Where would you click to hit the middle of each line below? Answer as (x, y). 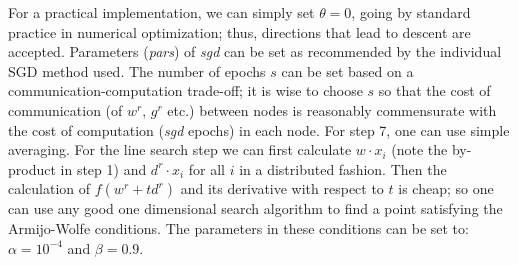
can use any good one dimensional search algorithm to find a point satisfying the (255, 208)
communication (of (65, 109)
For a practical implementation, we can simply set (161, 12)
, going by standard (411, 12)
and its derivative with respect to (282, 188)
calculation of (49, 188)
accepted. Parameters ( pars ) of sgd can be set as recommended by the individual (255, 51)
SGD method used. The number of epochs (137, 70)
